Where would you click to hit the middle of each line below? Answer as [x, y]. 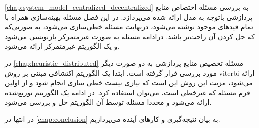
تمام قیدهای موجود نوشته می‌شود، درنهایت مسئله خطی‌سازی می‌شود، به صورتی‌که [129, 26]
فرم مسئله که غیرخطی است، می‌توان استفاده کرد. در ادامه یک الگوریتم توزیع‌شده [127, 92]
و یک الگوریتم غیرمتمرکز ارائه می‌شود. [62, 46]
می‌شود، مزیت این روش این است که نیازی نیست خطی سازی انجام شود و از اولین [129, 83]
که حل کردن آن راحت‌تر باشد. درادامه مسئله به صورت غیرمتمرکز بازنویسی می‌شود [130, 36]
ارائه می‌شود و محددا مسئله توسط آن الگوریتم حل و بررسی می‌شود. [108, 102]
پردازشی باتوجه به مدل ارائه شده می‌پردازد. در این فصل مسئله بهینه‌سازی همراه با [129, 16]
